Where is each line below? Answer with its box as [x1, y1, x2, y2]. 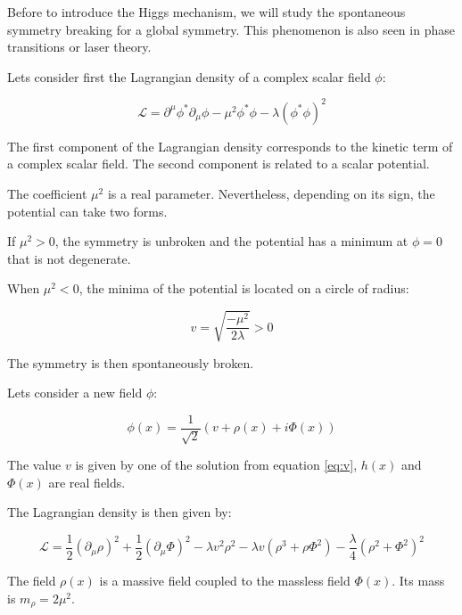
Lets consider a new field [7, 383, 143, 402]
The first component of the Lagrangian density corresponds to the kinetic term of [7, 136, 453, 155]
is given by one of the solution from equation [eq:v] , [75, 455, 358, 474]
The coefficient [7, 184, 87, 203]
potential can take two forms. [7, 201, 168, 220]
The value [7, 455, 62, 474]
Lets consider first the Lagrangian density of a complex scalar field [7, 67, 371, 86]
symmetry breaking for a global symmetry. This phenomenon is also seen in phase [7, 20, 455, 38]
